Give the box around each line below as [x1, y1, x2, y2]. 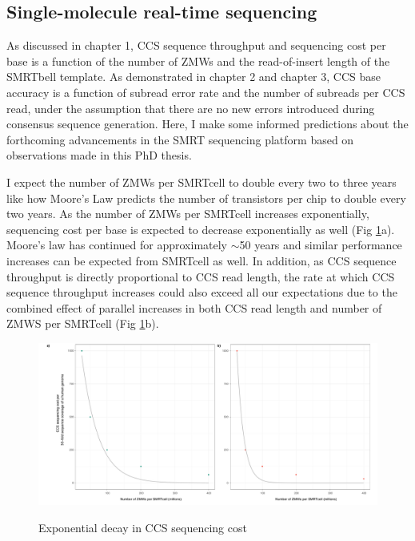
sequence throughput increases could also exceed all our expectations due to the [6, 284, 397, 301]
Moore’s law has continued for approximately [6, 236, 228, 253]
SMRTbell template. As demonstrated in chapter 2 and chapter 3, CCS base [6, 68, 381, 85]
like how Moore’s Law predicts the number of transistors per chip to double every [6, 189, 406, 206]
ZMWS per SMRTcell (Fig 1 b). [6, 315, 159, 332]
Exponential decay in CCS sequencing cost [38, 519, 247, 535]
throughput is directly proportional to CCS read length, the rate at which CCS [6, 268, 395, 285]
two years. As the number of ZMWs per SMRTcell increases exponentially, [6, 205, 369, 222]
